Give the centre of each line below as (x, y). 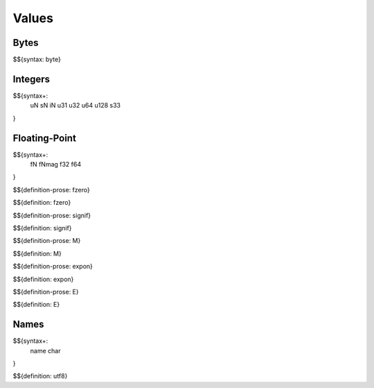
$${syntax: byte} (37, 60)
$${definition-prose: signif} (52, 215)
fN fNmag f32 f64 (56, 165)
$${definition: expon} (43, 279)
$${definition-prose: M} (47, 241)
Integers (32, 79)
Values (33, 18)
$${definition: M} (37, 253)
